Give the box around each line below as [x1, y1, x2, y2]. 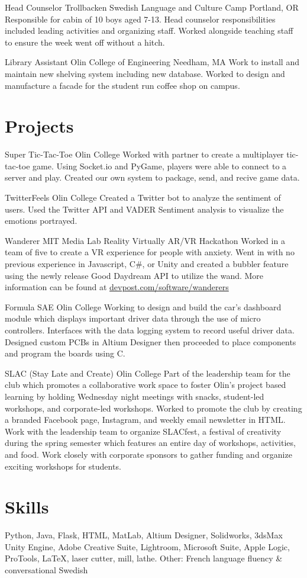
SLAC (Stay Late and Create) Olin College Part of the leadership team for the [5, 367, 290, 379]
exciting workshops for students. [5, 460, 121, 472]
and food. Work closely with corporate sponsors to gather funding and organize [5, 448, 292, 460]
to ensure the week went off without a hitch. [5, 36, 165, 48]
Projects [5, 114, 74, 138]
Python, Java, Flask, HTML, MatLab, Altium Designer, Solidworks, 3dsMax [5, 529, 283, 541]
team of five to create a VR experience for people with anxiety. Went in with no [5, 246, 295, 258]
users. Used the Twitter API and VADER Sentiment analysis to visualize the [5, 203, 284, 215]
